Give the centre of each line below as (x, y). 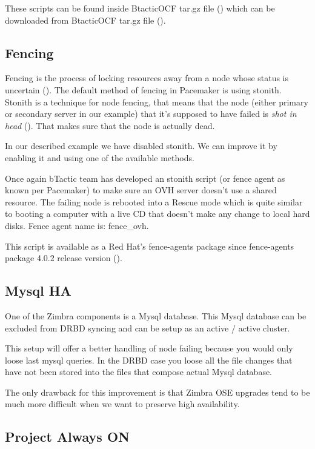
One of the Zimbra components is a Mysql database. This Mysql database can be (156, 315)
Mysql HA (38, 291)
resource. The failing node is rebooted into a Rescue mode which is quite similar (154, 201)
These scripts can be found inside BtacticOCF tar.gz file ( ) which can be (140, 8)
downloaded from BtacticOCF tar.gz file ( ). (85, 20)
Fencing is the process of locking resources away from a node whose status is (147, 78)
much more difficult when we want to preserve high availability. (122, 404)
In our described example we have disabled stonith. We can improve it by (141, 146)
